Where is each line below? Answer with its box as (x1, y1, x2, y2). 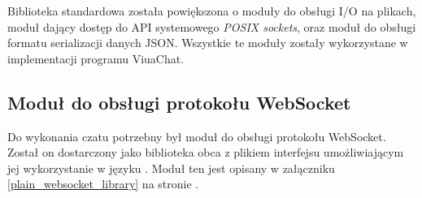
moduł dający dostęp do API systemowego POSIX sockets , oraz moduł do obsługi (7, 18, 416, 35)
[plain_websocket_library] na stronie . (7, 175, 199, 192)
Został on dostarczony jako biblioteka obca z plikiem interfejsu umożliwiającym (7, 144, 404, 161)
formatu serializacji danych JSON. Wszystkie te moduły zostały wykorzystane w (7, 34, 408, 51)
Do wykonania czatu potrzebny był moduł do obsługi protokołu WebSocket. (7, 127, 386, 144)
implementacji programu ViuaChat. (7, 49, 185, 67)
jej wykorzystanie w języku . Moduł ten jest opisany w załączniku (7, 159, 335, 176)
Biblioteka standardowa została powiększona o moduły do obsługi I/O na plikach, (7, 2, 416, 19)
